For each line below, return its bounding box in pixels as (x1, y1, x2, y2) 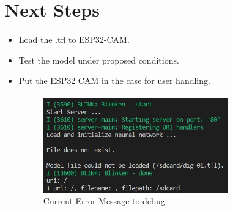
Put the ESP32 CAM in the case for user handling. (18, 74, 210, 87)
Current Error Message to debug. (43, 194, 168, 207)
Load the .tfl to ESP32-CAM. (18, 32, 130, 45)
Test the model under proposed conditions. (18, 53, 179, 66)
